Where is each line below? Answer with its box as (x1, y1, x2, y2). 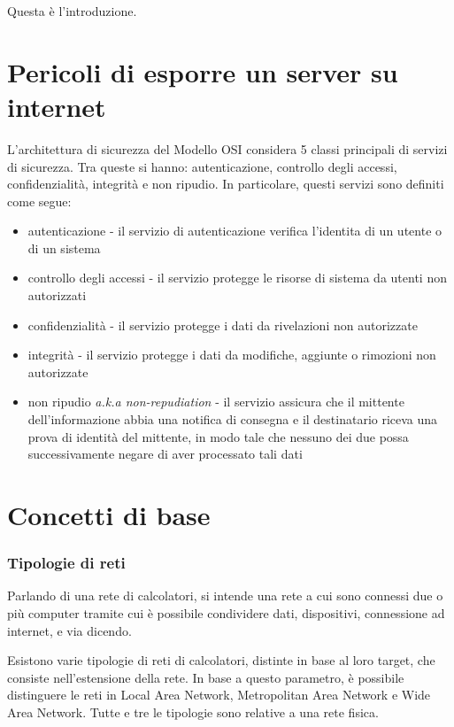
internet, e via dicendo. (7, 621, 132, 639)
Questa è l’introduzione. (7, 2, 137, 19)
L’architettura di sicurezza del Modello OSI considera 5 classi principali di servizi (7, 139, 448, 158)
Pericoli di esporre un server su (7, 53, 398, 89)
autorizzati (27, 286, 87, 305)
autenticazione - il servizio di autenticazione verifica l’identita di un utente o (27, 221, 442, 240)
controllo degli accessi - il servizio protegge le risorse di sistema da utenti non (27, 268, 447, 287)
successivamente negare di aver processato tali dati (27, 445, 303, 463)
